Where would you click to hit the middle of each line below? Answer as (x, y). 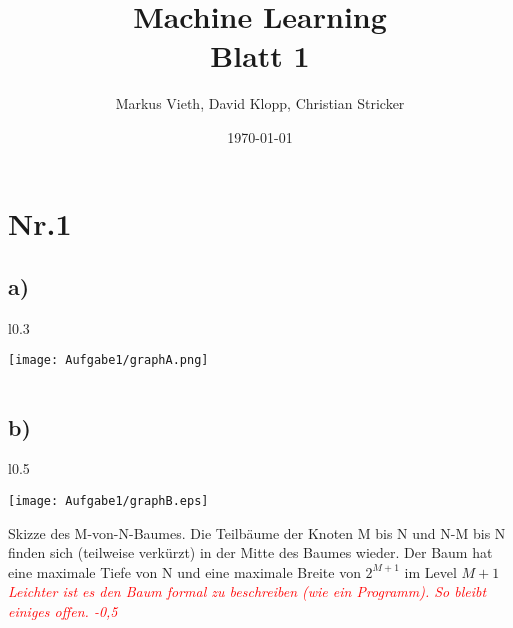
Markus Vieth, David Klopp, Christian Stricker (260, 103)
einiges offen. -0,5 (63, 610)
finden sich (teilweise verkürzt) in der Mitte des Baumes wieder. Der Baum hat (250, 552)
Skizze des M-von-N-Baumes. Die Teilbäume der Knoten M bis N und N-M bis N (257, 532)
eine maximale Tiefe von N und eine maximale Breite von (184, 571)
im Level (430, 571)
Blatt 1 (260, 55)
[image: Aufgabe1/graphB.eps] (108, 500)
